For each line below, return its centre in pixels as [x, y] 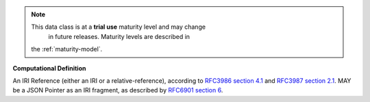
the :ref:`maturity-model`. [67, 49]
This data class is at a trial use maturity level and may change [118, 27]
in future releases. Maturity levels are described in [119, 36]
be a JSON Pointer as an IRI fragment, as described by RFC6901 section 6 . [118, 90]
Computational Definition [49, 68]
